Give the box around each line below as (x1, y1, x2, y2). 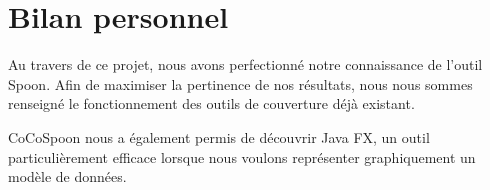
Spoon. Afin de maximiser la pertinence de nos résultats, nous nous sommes (8, 73, 473, 94)
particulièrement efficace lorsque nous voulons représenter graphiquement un (8, 146, 476, 167)
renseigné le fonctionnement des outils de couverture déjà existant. (8, 93, 415, 114)
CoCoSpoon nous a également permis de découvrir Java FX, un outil (8, 126, 430, 147)
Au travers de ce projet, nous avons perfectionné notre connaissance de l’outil (8, 54, 483, 75)
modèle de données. (8, 166, 127, 187)
